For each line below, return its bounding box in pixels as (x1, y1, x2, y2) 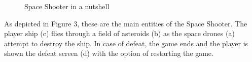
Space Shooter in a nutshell (24, 1, 110, 11)
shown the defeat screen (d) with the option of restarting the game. (4, 48, 213, 58)
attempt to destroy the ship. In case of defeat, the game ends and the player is (4, 38, 248, 48)
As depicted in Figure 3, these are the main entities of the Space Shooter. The (4, 18, 247, 28)
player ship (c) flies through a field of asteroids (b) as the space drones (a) (4, 28, 235, 39)
